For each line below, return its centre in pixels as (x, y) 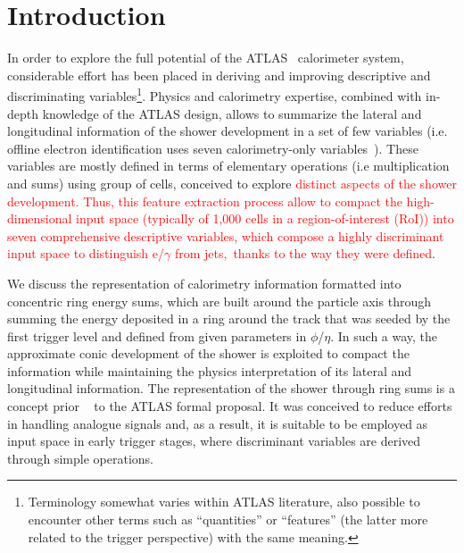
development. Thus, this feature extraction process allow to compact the (205, 201)
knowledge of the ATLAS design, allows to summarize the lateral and (232, 113)
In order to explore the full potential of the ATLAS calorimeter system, (206, 58)
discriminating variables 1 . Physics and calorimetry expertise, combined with (215, 94)
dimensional (40, 218)
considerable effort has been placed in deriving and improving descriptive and (219, 75)
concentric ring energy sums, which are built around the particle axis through (219, 301)
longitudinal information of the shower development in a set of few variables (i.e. (228, 131)
